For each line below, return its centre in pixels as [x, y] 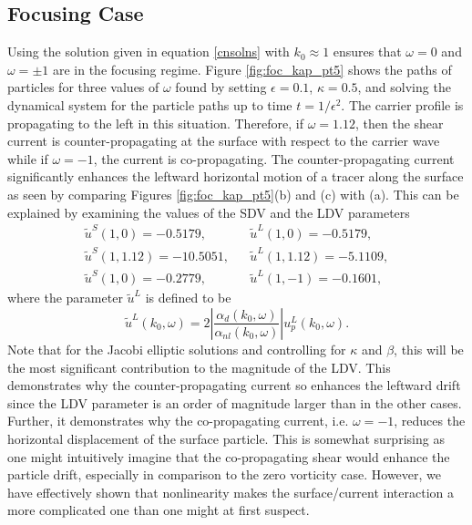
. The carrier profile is [402, 104]
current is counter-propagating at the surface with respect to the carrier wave [224, 141]
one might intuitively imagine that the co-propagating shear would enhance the [229, 456]
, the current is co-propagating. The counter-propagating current [274, 158]
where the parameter [65, 298]
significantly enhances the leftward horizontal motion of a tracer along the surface [236, 176]
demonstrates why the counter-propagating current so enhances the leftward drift [234, 385]
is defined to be [188, 298]
